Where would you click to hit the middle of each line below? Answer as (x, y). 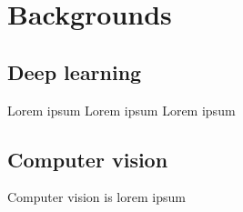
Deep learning (75, 71)
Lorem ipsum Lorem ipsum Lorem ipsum (121, 110)
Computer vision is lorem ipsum (96, 197)
